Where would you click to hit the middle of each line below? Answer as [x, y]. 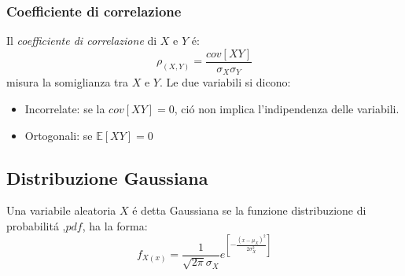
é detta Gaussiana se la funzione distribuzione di [249, 210]
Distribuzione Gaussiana [107, 177]
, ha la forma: [115, 225]
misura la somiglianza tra [68, 82]
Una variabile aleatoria [61, 210]
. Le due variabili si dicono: [225, 82]
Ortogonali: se [59, 135]
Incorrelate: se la [65, 108]
